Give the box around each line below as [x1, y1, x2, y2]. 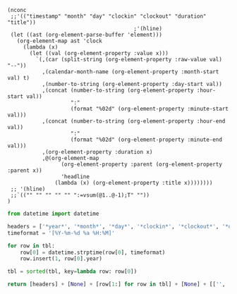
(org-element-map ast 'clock [16, 37, 102, 44]
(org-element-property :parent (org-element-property [61, 161, 222, 168]
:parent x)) [7, 167, 42, 174]
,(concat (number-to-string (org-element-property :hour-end [42, 118, 226, 125]
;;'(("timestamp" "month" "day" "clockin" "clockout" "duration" [10, 13, 207, 20]
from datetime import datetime [7, 210, 99, 217]
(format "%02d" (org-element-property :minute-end [70, 136, 222, 143]
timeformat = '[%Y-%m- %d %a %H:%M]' [7, 229, 115, 236]
